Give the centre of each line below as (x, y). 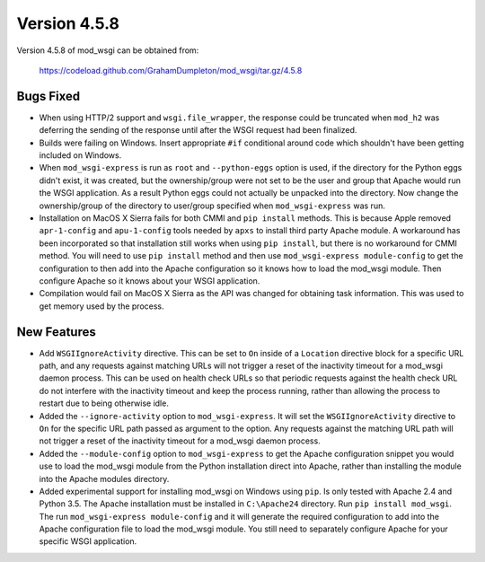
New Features (56, 332)
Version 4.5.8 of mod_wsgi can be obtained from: (108, 50)
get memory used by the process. (102, 306)
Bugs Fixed (48, 96)
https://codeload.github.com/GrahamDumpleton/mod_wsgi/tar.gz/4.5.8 (171, 70)
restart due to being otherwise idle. (104, 403)
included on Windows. (80, 155)
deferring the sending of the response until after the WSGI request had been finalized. (198, 130)
